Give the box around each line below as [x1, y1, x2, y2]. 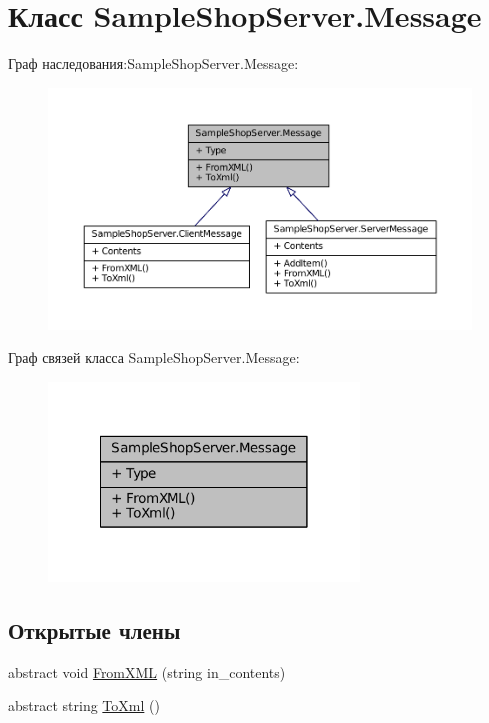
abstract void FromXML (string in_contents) [8, 661, 286, 682]
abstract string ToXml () [8, 695, 160, 716]
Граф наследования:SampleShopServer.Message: [8, 53, 299, 74]
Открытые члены [8, 614, 181, 645]
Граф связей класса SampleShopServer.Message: [8, 347, 300, 368]
